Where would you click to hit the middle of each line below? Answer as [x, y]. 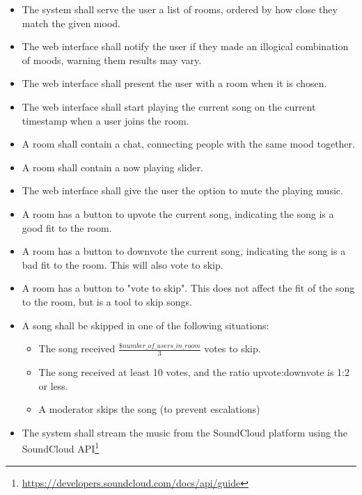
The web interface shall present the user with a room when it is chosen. [174, 83]
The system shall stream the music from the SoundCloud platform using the [185, 432]
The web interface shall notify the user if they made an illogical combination [185, 46]
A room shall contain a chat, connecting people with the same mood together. [188, 144]
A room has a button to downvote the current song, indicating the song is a [184, 251]
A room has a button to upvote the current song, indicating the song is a [178, 213]
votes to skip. [233, 348]
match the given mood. [71, 23]
